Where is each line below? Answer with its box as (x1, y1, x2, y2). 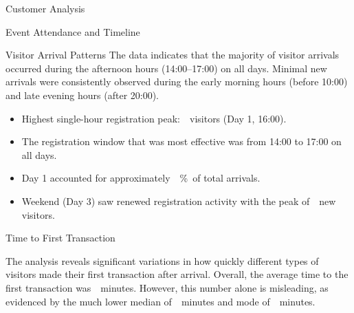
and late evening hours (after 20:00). (5, 87, 159, 102)
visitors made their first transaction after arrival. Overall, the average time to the (5, 267, 349, 281)
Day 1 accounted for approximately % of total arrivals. (21, 171, 261, 185)
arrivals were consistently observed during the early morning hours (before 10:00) (5, 74, 348, 89)
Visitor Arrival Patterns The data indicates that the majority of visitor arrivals (5, 47, 340, 62)
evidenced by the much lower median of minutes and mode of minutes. (5, 294, 316, 308)
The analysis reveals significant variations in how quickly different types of (5, 253, 319, 268)
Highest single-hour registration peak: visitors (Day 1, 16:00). (21, 111, 287, 125)
